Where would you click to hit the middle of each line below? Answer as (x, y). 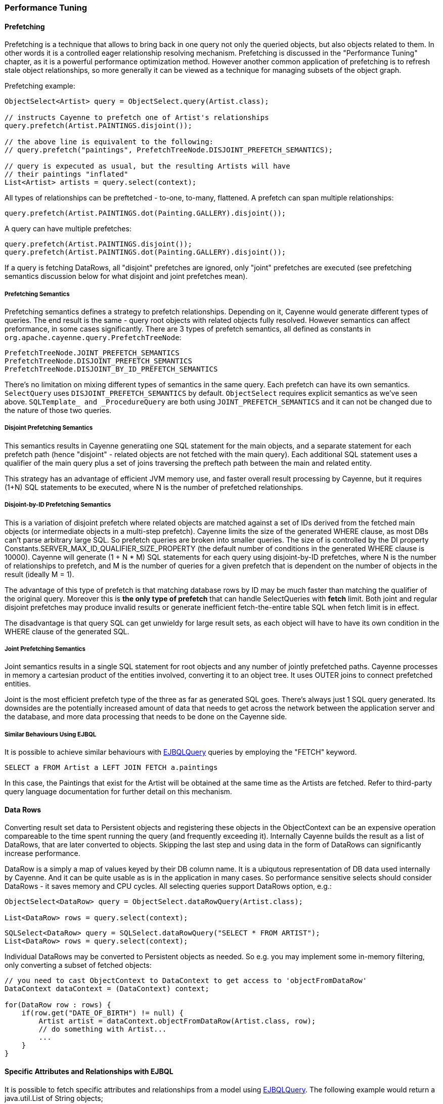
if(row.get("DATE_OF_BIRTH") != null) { (103, 1013)
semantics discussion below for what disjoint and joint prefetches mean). (126, 276)
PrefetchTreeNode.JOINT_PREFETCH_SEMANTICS (92, 353)
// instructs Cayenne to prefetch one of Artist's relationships (137, 118)
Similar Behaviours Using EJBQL (51, 734)
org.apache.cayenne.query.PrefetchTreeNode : (93, 337)
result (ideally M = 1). (39, 574)
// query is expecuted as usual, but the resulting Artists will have (147, 166)
